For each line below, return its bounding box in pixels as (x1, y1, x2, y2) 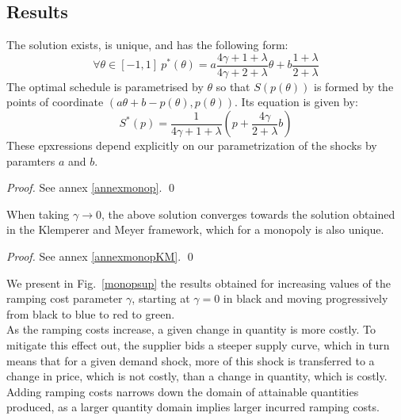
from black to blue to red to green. (6, 305, 175, 322)
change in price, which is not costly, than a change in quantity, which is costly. (6, 368, 388, 384)
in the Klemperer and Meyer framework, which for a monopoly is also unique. (6, 221, 384, 238)
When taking (6, 205, 70, 222)
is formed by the (314, 78, 394, 94)
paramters (6, 152, 55, 169)
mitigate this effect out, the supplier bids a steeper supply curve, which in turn (6, 336, 390, 353)
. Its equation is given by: (235, 94, 358, 110)
